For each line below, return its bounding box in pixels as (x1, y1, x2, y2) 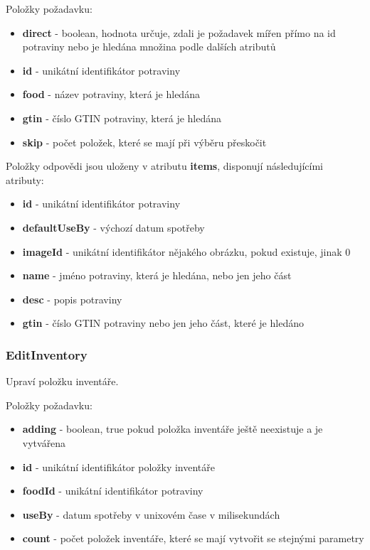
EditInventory (6, 345, 88, 363)
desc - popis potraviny (22, 291, 122, 306)
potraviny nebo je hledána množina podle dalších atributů (22, 39, 276, 54)
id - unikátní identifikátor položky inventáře (22, 459, 216, 474)
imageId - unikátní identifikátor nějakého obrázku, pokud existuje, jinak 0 (22, 244, 351, 259)
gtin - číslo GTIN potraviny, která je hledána (22, 110, 222, 125)
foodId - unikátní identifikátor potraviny (22, 483, 203, 498)
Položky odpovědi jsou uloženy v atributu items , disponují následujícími (6, 158, 323, 173)
